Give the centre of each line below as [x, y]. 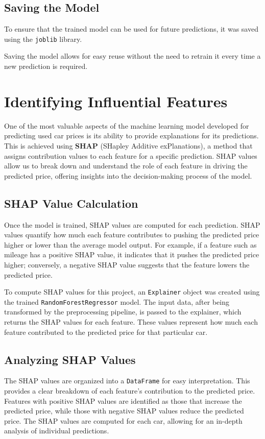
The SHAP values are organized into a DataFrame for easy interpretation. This [127, 381]
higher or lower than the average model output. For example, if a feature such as [130, 244]
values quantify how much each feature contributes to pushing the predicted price [132, 235]
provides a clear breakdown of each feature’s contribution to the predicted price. [130, 391]
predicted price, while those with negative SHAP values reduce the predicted [124, 411]
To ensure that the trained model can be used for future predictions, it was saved [131, 29]
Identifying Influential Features [116, 101]
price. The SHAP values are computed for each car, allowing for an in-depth [123, 420]
